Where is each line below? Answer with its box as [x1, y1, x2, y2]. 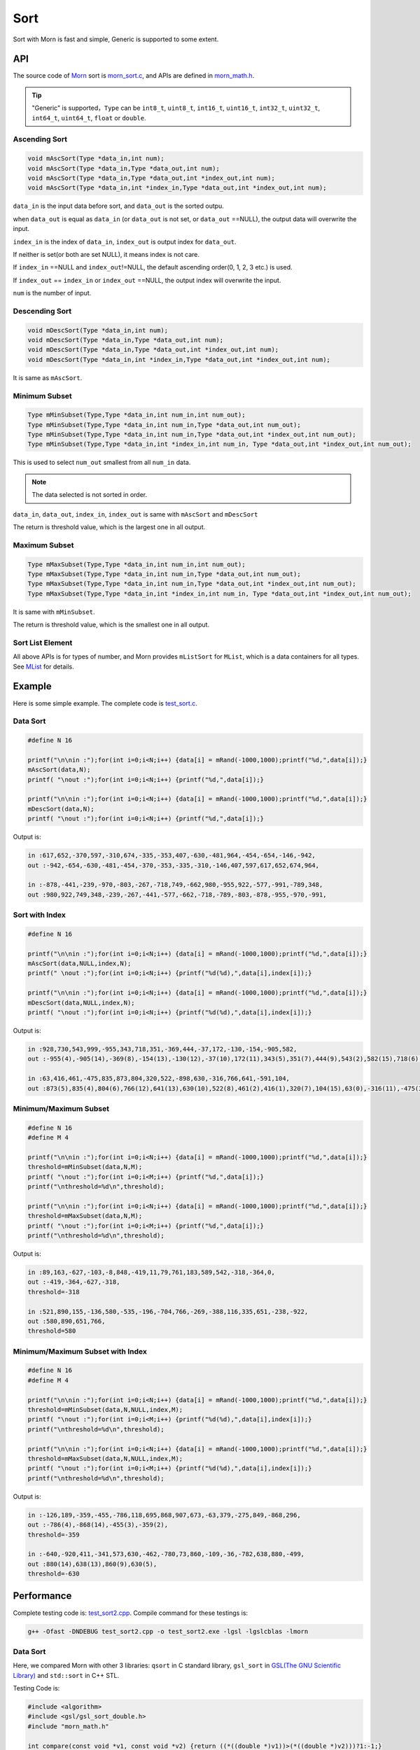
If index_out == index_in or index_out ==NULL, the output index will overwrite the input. [13, 276, 281, 284]
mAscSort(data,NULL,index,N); [27, 960, 132, 967]
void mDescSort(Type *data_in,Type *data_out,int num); [27, 336, 224, 344]
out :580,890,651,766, [27, 1317, 106, 1325]
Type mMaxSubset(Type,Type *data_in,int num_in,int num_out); [27, 560, 246, 568]
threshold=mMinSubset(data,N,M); [27, 1163, 143, 1171]
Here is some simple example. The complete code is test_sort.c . [13, 699, 197, 707]
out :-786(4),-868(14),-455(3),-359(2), [27, 1521, 168, 1529]
